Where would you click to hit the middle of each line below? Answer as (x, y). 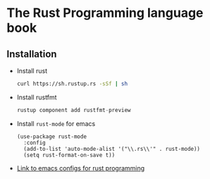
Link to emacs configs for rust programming (81, 168)
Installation (32, 54)
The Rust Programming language (105, 13)
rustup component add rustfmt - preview (74, 110)
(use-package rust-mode (52, 136)
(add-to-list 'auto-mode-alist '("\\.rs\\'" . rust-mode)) (112, 149)
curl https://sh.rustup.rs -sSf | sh (72, 84)
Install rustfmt (37, 97)
